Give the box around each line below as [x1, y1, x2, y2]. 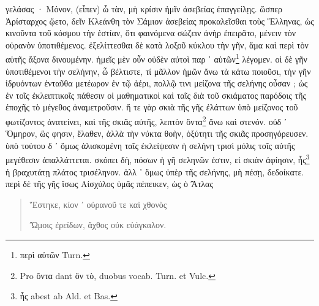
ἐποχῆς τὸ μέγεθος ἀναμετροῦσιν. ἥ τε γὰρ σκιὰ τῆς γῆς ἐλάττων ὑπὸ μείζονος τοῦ [6, 101, 298, 113]
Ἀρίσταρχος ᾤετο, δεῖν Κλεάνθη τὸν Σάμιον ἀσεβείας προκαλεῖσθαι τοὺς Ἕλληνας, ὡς [6, 14, 314, 27]
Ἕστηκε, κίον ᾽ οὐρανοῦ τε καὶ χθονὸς [29, 197, 167, 210]
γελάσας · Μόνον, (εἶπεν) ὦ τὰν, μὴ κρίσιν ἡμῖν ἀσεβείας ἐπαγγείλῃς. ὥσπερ [6, 2, 283, 15]
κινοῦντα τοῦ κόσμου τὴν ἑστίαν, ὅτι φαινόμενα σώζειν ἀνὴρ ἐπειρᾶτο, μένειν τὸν [6, 26, 296, 39]
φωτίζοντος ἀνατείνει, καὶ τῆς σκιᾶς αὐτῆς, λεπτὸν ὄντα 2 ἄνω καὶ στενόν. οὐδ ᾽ [6, 113, 287, 128]
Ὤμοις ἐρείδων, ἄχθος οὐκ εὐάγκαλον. [29, 218, 167, 231]
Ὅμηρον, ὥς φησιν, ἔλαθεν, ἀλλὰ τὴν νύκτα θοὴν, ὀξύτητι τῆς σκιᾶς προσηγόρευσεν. [6, 127, 309, 140]
